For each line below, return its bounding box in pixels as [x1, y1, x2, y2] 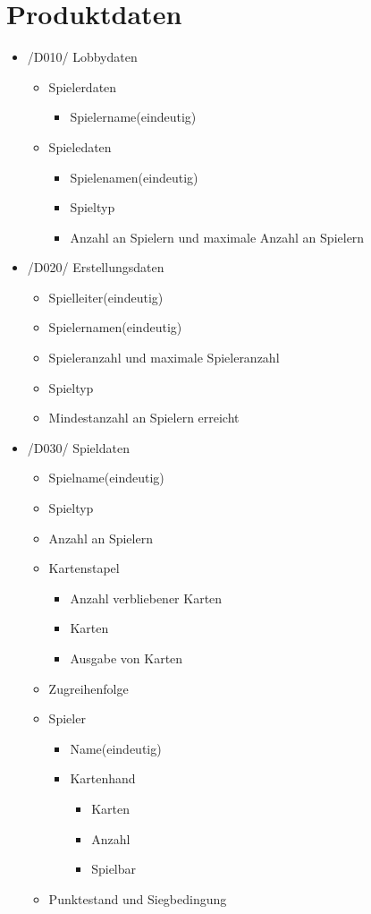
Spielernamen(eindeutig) [48, 318, 182, 337]
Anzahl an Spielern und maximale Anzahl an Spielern [70, 227, 365, 246]
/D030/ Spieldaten [27, 438, 130, 457]
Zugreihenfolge [48, 679, 129, 697]
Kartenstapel [48, 559, 120, 577]
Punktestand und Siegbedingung [48, 889, 227, 908]
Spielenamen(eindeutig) [70, 167, 198, 186]
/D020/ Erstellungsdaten [27, 258, 164, 277]
